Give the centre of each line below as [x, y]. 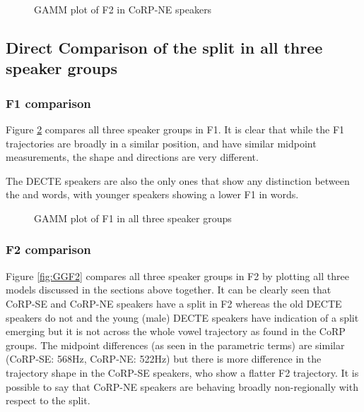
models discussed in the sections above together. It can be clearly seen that [169, 290]
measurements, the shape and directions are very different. [132, 157]
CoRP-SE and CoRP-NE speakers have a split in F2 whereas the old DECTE [174, 303]
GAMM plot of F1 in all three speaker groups [133, 218]
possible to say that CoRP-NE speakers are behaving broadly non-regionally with [182, 386]
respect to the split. [48, 400]
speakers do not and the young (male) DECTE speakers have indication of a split [182, 317]
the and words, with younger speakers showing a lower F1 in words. [152, 194]
